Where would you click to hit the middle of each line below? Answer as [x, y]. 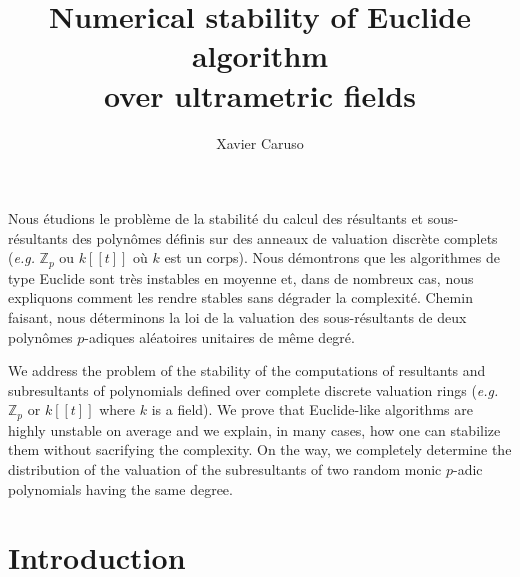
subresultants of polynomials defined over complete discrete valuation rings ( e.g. [253, 389]
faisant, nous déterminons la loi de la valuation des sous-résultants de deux [237, 316]
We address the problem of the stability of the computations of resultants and [247, 370]
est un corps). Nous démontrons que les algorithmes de [332, 257]
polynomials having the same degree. [120, 488]
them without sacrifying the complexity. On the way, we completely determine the [260, 449]
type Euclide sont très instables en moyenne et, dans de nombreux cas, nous [241, 277]
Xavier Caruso [260, 142]
